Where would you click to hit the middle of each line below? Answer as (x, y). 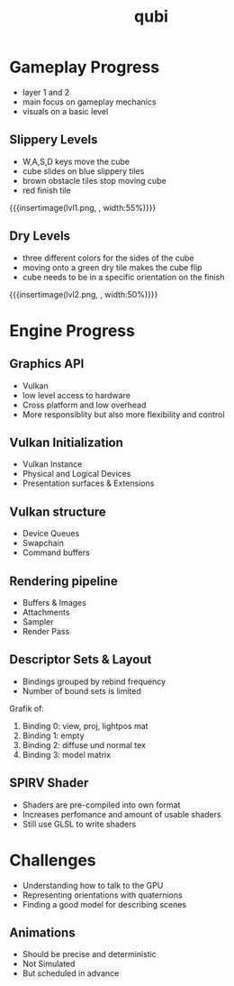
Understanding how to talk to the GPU (93, 885)
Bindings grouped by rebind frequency (94, 681)
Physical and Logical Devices (76, 474)
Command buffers (56, 552)
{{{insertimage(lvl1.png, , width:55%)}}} (83, 207)
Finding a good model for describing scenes (104, 904)
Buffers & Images (54, 603)
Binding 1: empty (53, 735)
